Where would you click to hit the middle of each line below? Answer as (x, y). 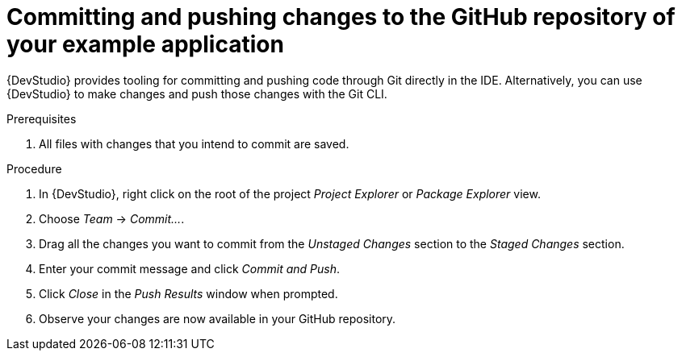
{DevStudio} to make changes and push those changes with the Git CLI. (197, 93)
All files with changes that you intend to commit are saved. (194, 143)
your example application (145, 44)
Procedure (34, 168)
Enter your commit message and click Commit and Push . (190, 268)
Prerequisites (42, 118)
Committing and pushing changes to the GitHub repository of (341, 17)
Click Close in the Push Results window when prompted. (188, 293)
